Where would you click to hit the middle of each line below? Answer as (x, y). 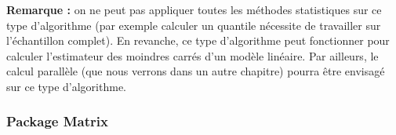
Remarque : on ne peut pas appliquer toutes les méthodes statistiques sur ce (194, 9)
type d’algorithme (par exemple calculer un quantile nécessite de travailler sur (194, 25)
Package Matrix (57, 121)
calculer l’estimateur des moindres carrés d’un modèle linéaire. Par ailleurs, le (193, 55)
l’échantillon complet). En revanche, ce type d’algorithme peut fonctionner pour (198, 40)
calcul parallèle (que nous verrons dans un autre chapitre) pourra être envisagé (196, 71)
